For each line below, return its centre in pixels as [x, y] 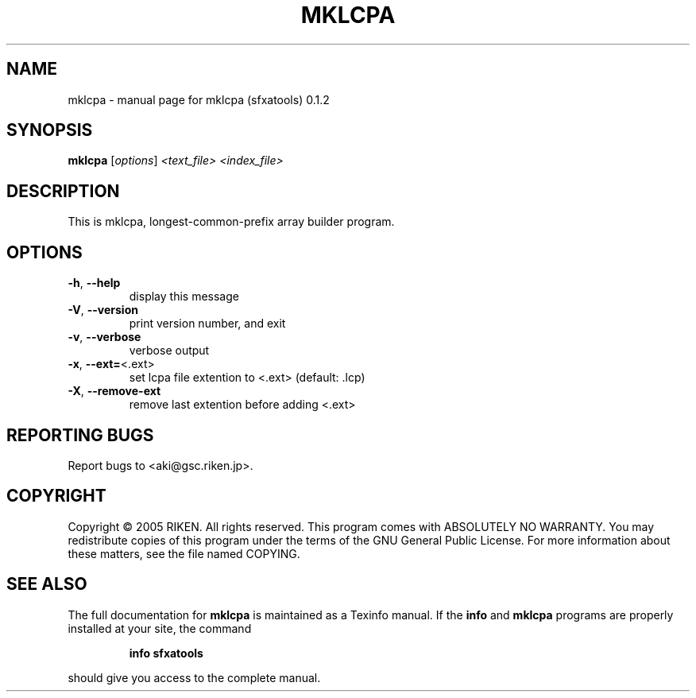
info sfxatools [166, 653]
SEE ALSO [47, 584]
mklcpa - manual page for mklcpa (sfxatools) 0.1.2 [199, 99]
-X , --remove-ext [114, 391]
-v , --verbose [104, 337]
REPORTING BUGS [80, 435]
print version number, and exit [207, 324]
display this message [184, 297]
